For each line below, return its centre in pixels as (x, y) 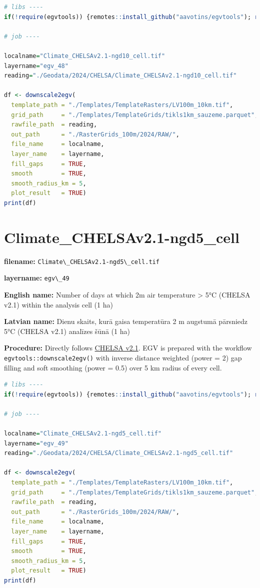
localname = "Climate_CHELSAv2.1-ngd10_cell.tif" (85, 56)
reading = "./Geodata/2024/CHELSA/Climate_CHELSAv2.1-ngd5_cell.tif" (119, 453)
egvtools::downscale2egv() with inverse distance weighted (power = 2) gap (123, 357)
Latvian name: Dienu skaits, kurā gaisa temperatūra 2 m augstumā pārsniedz (126, 321)
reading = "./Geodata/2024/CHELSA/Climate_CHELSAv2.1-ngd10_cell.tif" (120, 76)
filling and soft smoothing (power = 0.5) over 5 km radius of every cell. (113, 367)
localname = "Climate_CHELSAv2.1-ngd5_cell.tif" (83, 434)
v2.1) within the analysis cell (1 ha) (58, 304)
